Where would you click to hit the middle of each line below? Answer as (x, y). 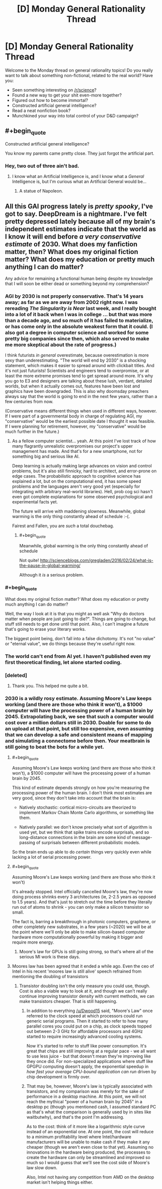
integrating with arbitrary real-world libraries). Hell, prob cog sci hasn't (82, 492)
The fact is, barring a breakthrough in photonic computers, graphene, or (84, 921)
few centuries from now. (29, 402)
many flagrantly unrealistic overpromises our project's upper (72, 446)
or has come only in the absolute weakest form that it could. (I (79, 326)
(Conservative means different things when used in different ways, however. (81, 411)
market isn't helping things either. (60, 1182)
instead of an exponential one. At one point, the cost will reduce (90, 1131)
